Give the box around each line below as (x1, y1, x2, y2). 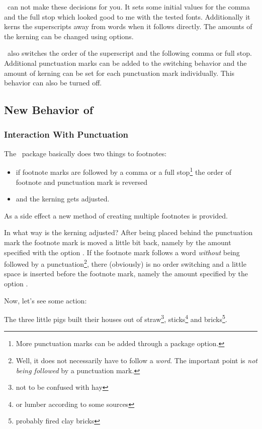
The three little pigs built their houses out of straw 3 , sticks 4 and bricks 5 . (4, 312, 227, 324)
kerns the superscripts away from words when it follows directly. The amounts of (4, 21, 252, 32)
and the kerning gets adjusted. (16, 193, 110, 204)
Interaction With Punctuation (4, 128, 129, 141)
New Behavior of (4, 102, 94, 118)
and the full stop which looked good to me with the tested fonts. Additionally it (4, 11, 250, 22)
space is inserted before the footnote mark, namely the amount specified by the (4, 268, 248, 279)
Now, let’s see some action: (4, 295, 87, 305)
